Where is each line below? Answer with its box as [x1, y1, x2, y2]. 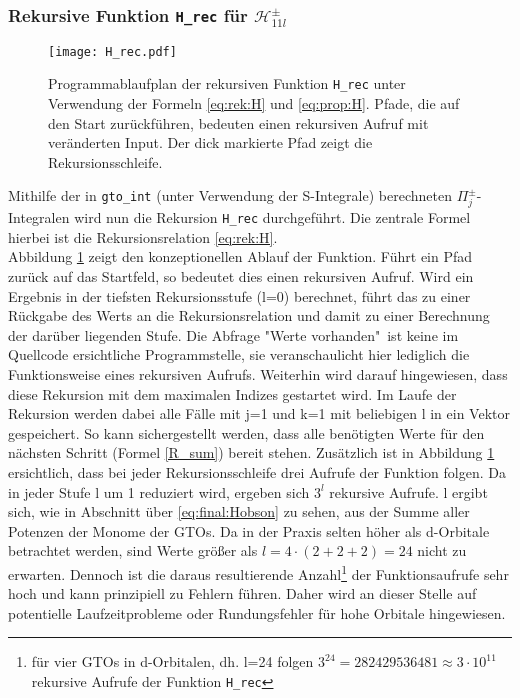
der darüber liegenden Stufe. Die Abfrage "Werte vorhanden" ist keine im [8, 324, 459, 345]
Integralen [8, 207, 70, 228]
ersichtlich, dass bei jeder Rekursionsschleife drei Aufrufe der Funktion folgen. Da [8, 461, 506, 482]
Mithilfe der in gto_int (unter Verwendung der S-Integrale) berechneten [8, 185, 452, 206]
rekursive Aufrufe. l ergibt [329, 481, 488, 502]
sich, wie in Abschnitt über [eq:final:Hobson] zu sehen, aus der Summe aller [8, 501, 470, 522]
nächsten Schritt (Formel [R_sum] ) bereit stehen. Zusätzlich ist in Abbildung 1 [8, 442, 495, 463]
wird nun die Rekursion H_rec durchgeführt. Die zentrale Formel [74, 207, 471, 228]
